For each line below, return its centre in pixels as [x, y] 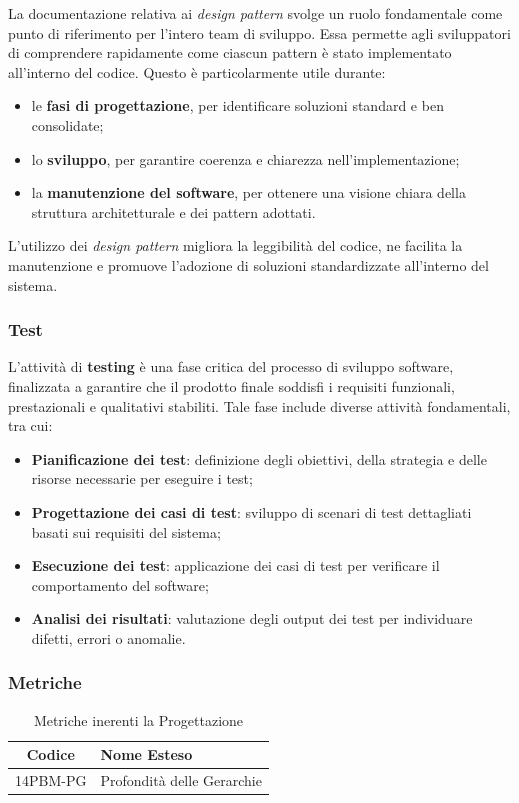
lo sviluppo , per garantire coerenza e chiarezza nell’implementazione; [245, 158]
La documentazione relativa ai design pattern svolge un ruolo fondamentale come [255, 13]
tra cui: [30, 425]
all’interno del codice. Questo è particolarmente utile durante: [197, 71]
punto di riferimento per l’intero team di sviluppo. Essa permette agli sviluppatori [259, 32]
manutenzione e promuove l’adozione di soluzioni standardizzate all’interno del [248, 264]
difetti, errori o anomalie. [108, 637]
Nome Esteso [146, 754]
